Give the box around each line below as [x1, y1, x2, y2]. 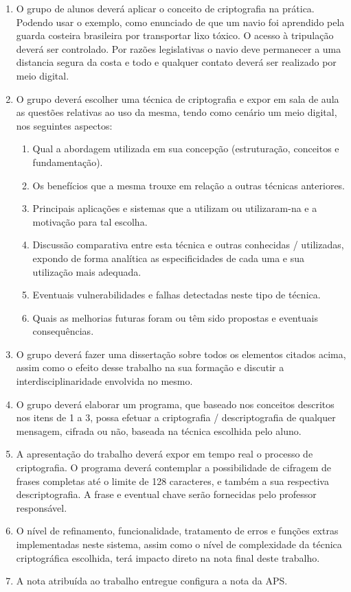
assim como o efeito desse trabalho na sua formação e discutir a [16, 360, 284, 375]
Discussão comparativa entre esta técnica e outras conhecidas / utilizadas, [32, 237, 344, 252]
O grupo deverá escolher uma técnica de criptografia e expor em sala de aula [16, 91, 339, 106]
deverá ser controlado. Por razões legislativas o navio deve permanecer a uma [16, 41, 341, 56]
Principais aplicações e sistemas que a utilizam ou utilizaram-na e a [32, 201, 317, 215]
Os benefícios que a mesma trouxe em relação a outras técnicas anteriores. [32, 178, 346, 192]
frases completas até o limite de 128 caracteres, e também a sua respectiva [16, 473, 329, 488]
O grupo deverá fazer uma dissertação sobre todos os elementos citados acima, [16, 346, 346, 361]
